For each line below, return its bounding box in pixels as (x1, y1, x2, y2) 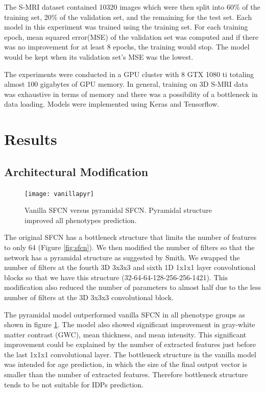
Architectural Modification (4, 163, 149, 179)
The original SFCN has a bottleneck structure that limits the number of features (4, 232, 257, 242)
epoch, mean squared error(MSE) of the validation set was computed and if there (4, 31, 259, 42)
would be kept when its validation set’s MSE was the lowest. (4, 51, 194, 62)
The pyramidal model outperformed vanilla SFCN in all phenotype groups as (4, 309, 245, 320)
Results (4, 129, 57, 150)
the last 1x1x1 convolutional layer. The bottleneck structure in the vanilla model (4, 349, 256, 359)
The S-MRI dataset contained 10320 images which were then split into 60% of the (4, 2, 260, 12)
